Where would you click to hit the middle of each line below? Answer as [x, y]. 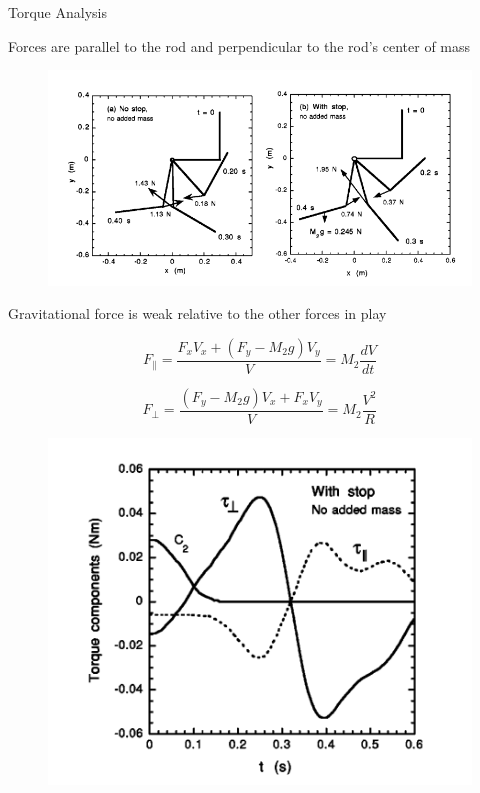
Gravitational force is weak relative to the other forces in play [197, 313]
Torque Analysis [57, 12]
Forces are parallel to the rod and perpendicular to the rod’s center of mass [239, 45]
